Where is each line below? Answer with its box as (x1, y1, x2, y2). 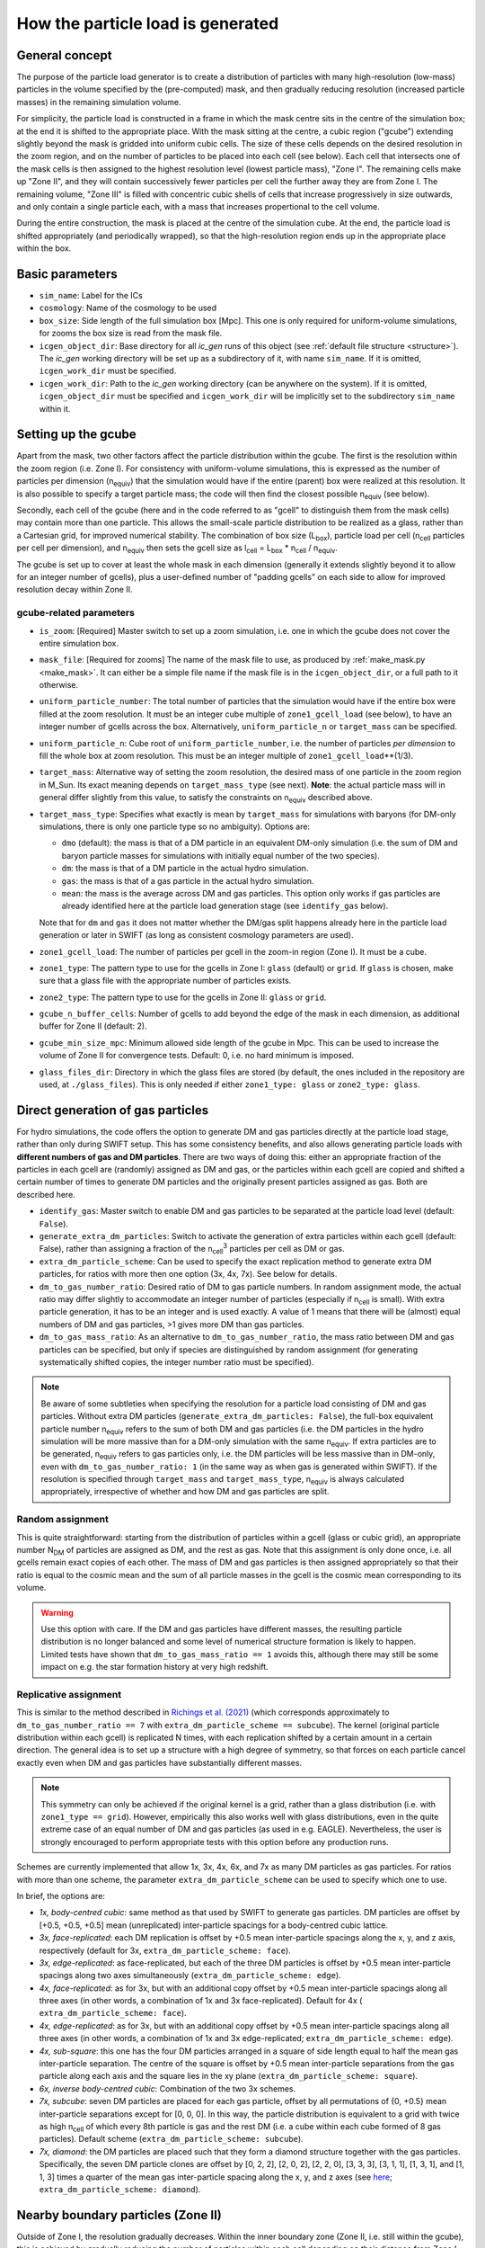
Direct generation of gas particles (16, 1102, 209, 1118)
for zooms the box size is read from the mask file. (39, 328, 223, 339)
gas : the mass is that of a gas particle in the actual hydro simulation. (61, 875, 314, 886)
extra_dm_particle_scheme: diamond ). (39, 2183, 201, 2194)
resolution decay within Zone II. (16, 584, 133, 595)
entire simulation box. (39, 638, 119, 648)
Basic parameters (16, 266, 118, 281)
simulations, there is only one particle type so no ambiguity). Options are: (39, 821, 310, 832)
